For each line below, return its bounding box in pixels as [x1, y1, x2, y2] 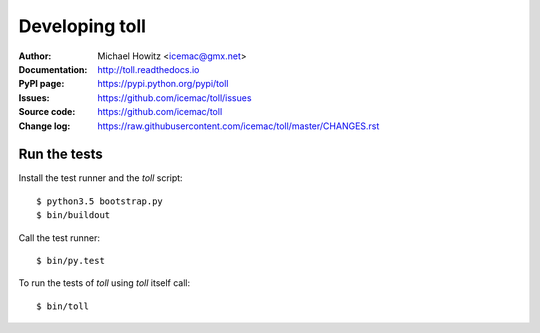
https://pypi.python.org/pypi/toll [97, 78, 229, 90]
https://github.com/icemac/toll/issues [97, 91, 252, 104]
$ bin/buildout [36, 210, 111, 221]
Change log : [18, 120, 71, 132]
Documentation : [18, 63, 88, 75]
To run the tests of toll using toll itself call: [18, 277, 191, 289]
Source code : [18, 106, 76, 118]
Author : [18, 50, 52, 62]
